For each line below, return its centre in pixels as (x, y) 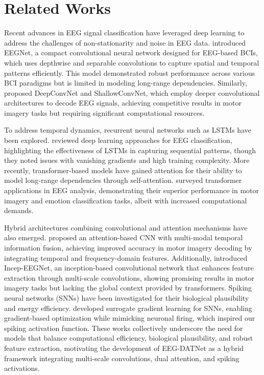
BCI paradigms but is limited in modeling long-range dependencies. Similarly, (126, 83)
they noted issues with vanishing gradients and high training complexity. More (127, 160)
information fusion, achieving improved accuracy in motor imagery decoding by (128, 247)
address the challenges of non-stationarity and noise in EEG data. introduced (125, 42)
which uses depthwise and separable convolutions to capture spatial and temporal (132, 62)
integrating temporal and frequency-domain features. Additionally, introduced (126, 257)
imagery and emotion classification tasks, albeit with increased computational (126, 200)
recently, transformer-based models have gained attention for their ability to (123, 170)
